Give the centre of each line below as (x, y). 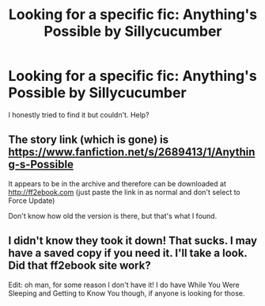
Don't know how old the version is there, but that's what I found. (113, 216)
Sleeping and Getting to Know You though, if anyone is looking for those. (127, 293)
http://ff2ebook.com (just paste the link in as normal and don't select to (124, 192)
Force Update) (32, 201)
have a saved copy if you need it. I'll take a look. (128, 253)
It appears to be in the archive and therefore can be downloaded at (117, 183)
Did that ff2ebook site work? (80, 266)
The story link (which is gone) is (88, 140)
